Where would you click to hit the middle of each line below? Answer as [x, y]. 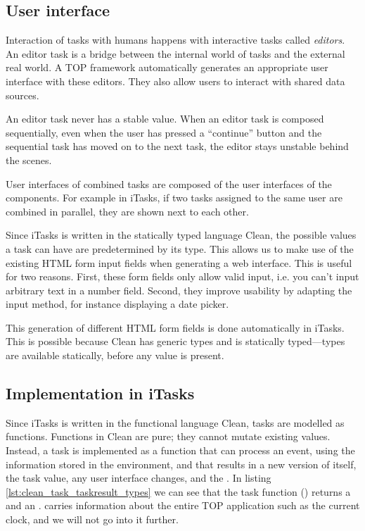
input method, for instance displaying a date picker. [117, 304]
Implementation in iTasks [100, 393]
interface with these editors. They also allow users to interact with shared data [175, 81]
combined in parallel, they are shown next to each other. [127, 211]
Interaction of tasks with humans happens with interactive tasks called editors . [175, 40]
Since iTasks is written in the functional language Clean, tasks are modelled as [175, 422]
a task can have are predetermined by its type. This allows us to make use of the [180, 248]
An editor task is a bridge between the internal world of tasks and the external [175, 53]
